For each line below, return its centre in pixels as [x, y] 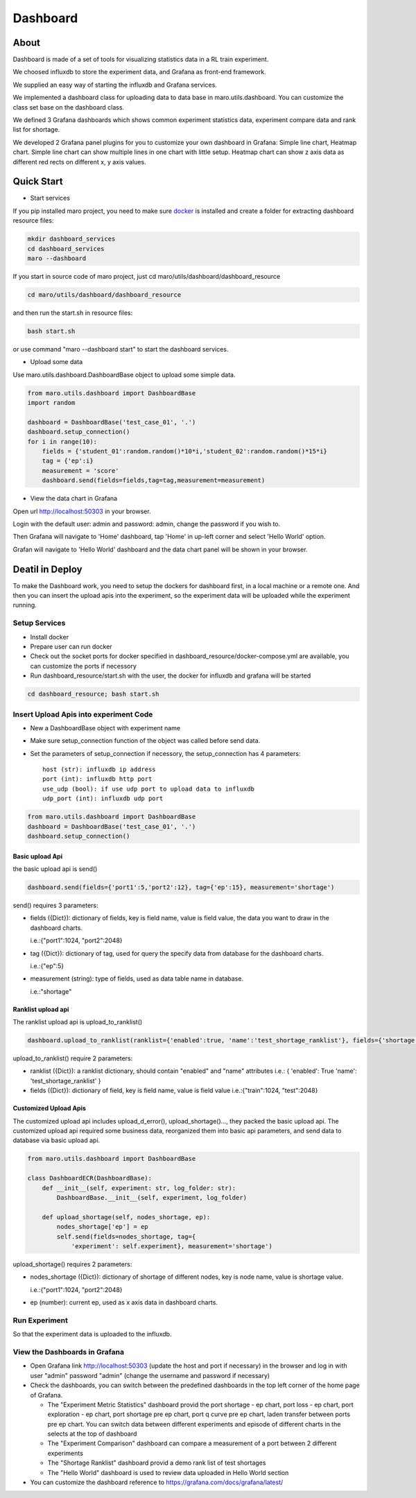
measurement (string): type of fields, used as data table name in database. [137, 979]
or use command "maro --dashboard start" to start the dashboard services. [121, 349]
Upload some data [57, 362]
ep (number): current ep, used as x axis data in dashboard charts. [124, 1302]
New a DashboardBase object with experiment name [105, 728]
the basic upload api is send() [55, 869]
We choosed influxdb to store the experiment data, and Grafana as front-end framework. [139, 72]
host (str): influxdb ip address [99, 769]
